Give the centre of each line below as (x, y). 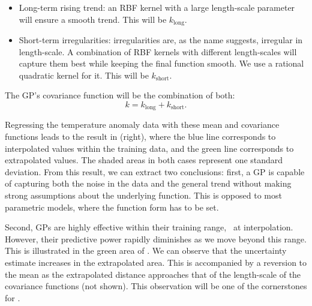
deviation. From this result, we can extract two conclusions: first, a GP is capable (155, 171)
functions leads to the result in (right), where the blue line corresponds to (140, 136)
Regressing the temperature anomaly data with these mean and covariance (142, 124)
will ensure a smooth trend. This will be (93, 19)
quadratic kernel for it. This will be (84, 75)
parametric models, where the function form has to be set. (112, 207)
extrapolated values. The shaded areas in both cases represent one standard (144, 160)
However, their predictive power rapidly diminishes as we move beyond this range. (156, 238)
